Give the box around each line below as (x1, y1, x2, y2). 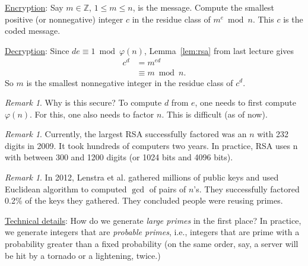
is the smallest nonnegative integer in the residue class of (26, 76, 233, 88)
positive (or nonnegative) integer (5, 12, 123, 25)
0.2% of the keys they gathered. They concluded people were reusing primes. (5, 194, 283, 207)
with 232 (257, 128, 289, 140)
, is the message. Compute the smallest (132, 1, 274, 13)
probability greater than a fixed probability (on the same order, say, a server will (5, 237, 299, 250)
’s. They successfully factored (193, 182, 300, 195)
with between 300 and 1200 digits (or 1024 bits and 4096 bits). (5, 151, 233, 163)
